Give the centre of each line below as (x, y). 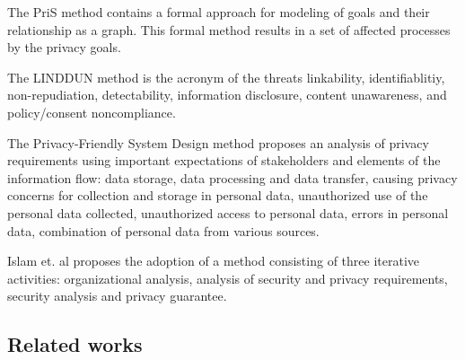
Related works (75, 344)
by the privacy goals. (64, 47)
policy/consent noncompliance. (92, 112)
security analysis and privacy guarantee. (117, 296)
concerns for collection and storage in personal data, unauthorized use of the (218, 195)
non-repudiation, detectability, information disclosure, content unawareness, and (227, 95)
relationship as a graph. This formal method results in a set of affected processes (229, 29)
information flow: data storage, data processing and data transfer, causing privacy (232, 177)
